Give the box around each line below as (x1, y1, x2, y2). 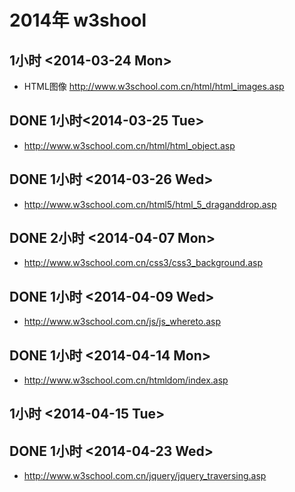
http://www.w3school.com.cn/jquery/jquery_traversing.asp (23, 470, 267, 482)
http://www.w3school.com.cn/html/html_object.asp (23, 139, 236, 151)
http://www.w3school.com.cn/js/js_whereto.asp (23, 316, 222, 328)
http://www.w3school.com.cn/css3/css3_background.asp (23, 257, 263, 269)
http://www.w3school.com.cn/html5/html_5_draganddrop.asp (23, 198, 277, 210)
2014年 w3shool (9, 9, 147, 32)
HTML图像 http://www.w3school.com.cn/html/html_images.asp (23, 81, 285, 92)
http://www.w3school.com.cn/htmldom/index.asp (23, 374, 229, 386)
